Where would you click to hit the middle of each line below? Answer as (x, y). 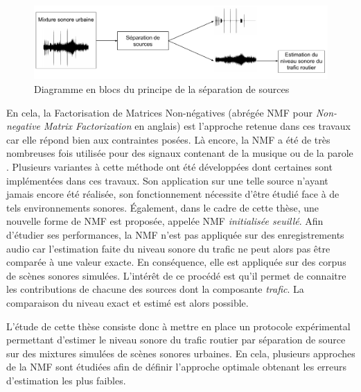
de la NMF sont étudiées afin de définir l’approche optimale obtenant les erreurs (177, 367)
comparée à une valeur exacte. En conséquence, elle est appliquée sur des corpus (176, 262)
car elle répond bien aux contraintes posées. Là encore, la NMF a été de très (168, 139)
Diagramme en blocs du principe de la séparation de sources (162, 89)
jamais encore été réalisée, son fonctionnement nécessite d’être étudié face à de (173, 194)
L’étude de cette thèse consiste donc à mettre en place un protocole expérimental (178, 326)
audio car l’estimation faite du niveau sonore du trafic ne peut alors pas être (168, 248)
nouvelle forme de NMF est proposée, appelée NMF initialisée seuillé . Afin (165, 221)
